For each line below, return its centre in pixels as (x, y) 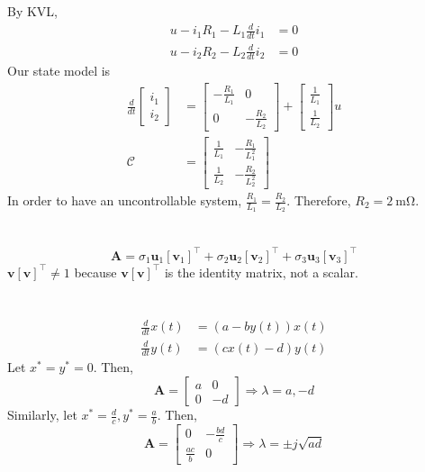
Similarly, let (42, 415)
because (95, 272)
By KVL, (32, 11)
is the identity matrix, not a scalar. (261, 272)
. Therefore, (319, 200)
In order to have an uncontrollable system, (125, 200)
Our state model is (59, 71)
